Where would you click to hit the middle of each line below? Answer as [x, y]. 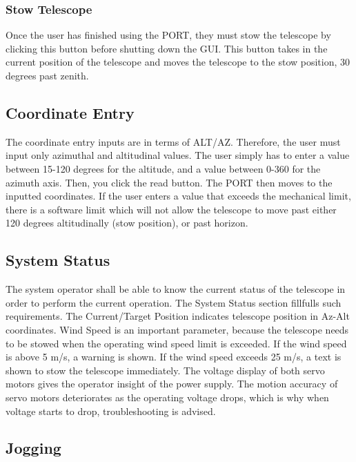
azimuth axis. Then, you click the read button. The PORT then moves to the [169, 182]
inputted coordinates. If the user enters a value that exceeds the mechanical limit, [178, 196]
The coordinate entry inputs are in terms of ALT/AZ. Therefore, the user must [173, 141]
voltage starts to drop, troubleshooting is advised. [111, 411]
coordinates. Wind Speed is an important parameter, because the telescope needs [177, 329]
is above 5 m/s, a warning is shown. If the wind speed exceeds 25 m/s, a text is [174, 357]
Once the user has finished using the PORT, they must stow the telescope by [168, 35]
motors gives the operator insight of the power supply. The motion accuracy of [172, 384]
